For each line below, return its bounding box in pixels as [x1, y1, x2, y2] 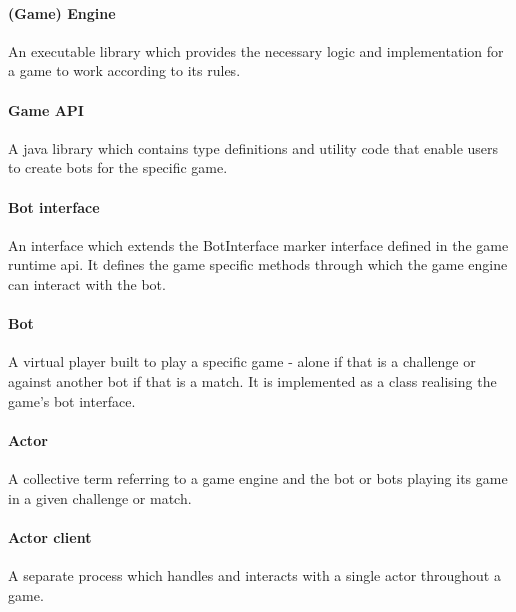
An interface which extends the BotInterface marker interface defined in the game [8, 234, 509, 255]
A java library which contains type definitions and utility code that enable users [8, 137, 499, 158]
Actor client [8, 526, 92, 547]
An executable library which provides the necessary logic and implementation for [8, 40, 504, 61]
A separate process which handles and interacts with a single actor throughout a [8, 564, 501, 585]
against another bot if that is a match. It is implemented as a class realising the [8, 370, 497, 391]
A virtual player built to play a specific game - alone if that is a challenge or [8, 351, 476, 372]
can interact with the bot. [8, 273, 166, 294]
